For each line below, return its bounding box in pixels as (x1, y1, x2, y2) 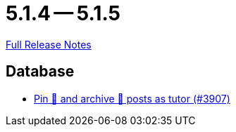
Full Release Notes (6, 38, 92, 51)
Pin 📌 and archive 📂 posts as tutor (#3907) (34, 92, 230, 105)
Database (6, 62, 75, 81)
